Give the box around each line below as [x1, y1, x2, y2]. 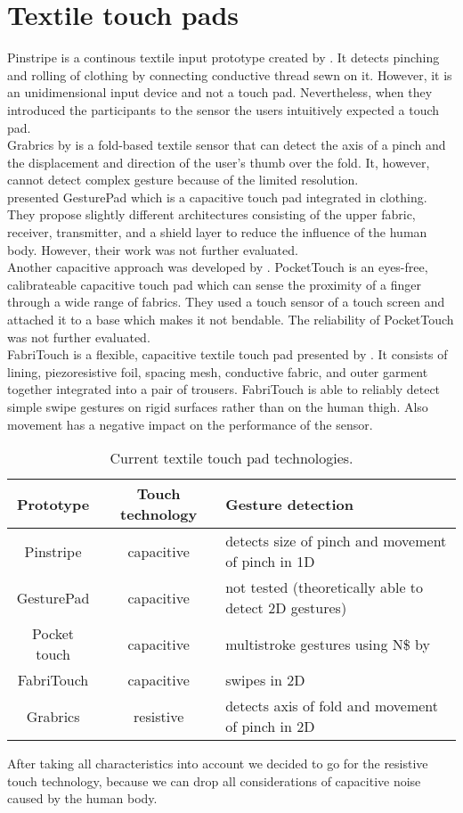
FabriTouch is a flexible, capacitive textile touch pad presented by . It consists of [7, 345, 448, 364]
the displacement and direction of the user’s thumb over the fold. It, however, [7, 152, 430, 171]
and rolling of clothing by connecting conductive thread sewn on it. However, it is [7, 65, 452, 84]
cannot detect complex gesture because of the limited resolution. [7, 170, 359, 189]
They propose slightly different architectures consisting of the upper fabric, [7, 205, 416, 224]
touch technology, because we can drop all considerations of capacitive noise [7, 771, 421, 790]
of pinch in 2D [225, 716, 315, 737]
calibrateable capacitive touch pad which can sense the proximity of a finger [7, 275, 421, 293]
